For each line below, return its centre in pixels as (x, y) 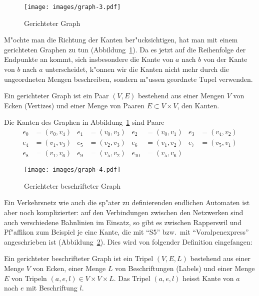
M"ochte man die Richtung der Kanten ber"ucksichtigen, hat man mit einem (121, 40)
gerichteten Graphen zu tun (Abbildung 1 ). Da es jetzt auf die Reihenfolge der (125, 49)
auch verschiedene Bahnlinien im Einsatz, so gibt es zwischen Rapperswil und (123, 222)
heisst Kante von (208, 278)
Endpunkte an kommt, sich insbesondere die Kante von (89, 59)
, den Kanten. (198, 105)
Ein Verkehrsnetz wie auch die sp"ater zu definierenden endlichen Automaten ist (127, 202)
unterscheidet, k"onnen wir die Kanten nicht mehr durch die (137, 69)
